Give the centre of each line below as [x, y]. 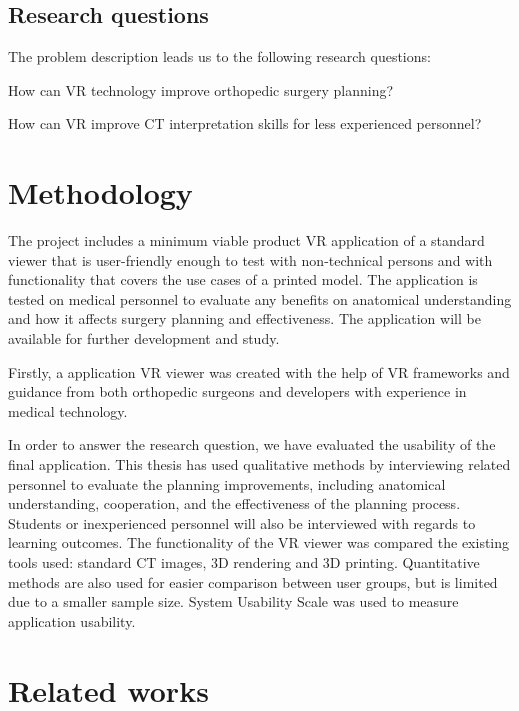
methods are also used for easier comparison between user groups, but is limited [253, 581]
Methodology [100, 192]
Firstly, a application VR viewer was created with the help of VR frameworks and [259, 371]
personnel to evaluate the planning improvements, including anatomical [227, 483]
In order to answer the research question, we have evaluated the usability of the [252, 444]
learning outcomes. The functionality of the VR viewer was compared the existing [259, 542]
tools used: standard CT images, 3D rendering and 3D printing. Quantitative [244, 562]
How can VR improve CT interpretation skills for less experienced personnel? [245, 123]
